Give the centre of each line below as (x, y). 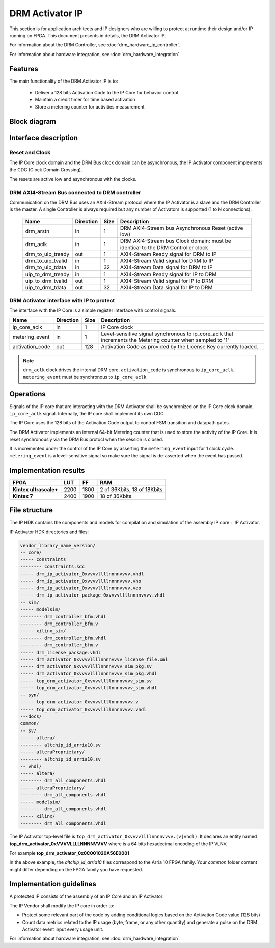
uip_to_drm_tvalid (46, 281)
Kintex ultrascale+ (35, 489)
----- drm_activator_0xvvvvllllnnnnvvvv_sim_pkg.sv (86, 667)
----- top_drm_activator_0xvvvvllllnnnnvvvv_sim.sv (86, 681)
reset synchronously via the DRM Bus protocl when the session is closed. (86, 439)
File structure (31, 510)
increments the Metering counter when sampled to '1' (165, 340)
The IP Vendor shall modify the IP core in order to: (62, 905)
